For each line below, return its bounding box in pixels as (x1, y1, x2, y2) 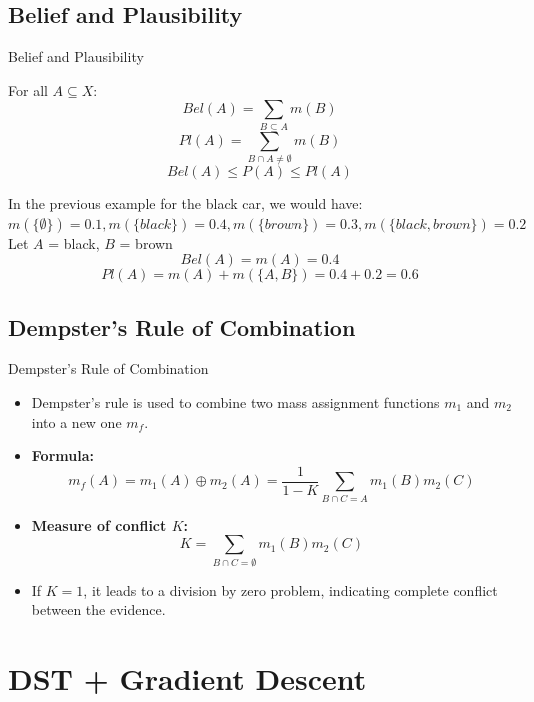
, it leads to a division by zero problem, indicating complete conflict (83, 579, 498, 600)
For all (8, 79, 48, 100)
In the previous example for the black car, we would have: (8, 193, 363, 214)
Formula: (31, 445, 94, 466)
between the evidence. (31, 599, 166, 620)
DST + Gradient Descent (8, 657, 367, 698)
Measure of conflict (31, 514, 167, 535)
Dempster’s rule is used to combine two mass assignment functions (31, 392, 440, 413)
